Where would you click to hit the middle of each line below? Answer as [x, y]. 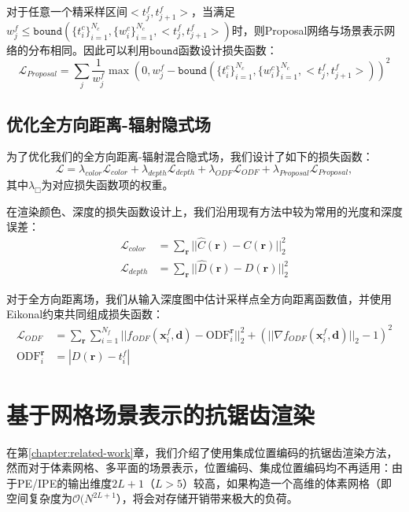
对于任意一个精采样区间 [67, 11]
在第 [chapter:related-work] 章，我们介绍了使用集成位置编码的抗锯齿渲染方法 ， [202, 452]
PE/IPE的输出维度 [64, 482]
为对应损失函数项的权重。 [107, 184]
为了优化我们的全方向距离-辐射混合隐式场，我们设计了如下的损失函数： [190, 156]
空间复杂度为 [39, 498]
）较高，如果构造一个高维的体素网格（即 [287, 482]
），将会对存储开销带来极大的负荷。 [207, 498]
